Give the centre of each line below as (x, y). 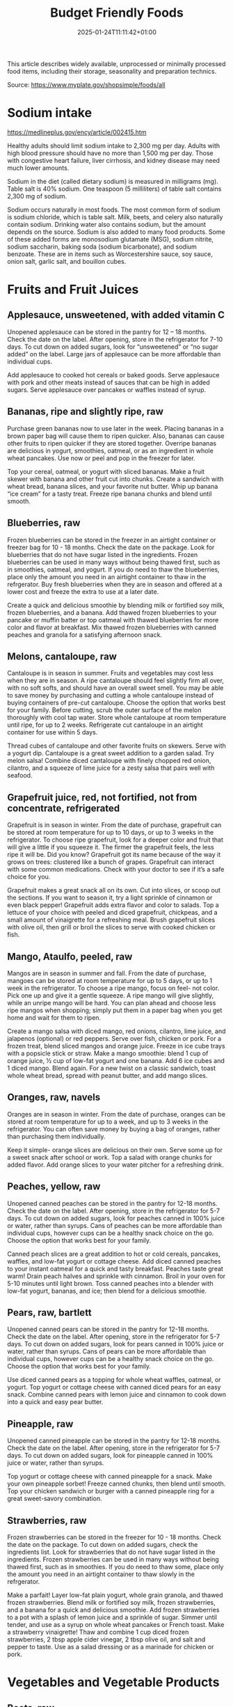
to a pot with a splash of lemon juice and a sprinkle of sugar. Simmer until (112, 1617)
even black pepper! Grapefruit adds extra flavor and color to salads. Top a (113, 905)
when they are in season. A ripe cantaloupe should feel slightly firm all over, (116, 681)
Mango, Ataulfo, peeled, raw (70, 956)
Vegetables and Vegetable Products (113, 1682)
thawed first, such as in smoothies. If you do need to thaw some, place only (115, 1567)
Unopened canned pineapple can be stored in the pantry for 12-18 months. (114, 1441)
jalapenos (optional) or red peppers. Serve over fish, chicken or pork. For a (114, 1038)
